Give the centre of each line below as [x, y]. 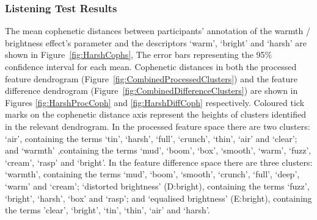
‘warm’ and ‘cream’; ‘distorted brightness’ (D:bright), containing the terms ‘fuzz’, [157, 186]
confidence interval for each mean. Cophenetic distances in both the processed [151, 66]
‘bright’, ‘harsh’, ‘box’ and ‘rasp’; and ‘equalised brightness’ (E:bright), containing [158, 198]
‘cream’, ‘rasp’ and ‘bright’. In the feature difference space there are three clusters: [159, 162]
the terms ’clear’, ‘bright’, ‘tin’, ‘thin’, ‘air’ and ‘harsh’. [107, 210]
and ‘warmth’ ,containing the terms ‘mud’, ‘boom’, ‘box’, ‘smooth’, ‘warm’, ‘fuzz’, [158, 150]
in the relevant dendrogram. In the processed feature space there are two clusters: [158, 126]
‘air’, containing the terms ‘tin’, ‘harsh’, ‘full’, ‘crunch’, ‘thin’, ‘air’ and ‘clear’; [151, 138]
